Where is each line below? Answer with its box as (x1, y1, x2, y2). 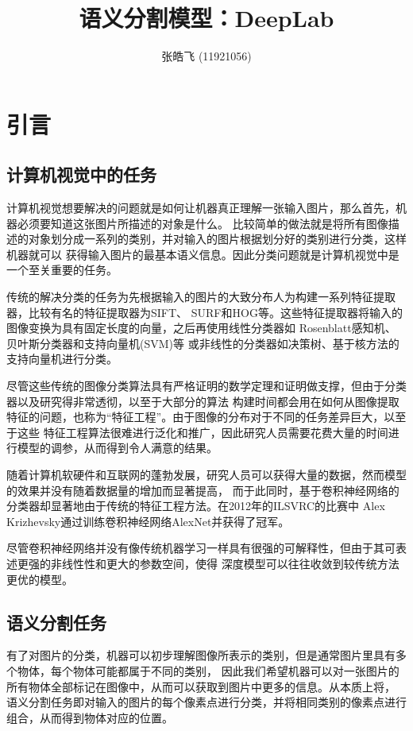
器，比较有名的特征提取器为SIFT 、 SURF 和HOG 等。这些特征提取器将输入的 (6, 304, 403, 320)
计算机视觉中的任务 (6, 162, 156, 187)
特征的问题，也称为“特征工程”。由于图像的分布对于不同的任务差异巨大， (6, 408, 384, 425)
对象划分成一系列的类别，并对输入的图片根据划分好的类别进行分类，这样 (28, 230, 407, 247)
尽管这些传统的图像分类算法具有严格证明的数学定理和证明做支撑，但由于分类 (6, 377, 407, 394)
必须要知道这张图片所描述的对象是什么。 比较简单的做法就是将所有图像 (17, 215, 388, 231)
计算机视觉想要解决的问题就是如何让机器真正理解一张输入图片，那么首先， (6, 199, 396, 216)
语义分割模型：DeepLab (79, 2, 334, 34)
